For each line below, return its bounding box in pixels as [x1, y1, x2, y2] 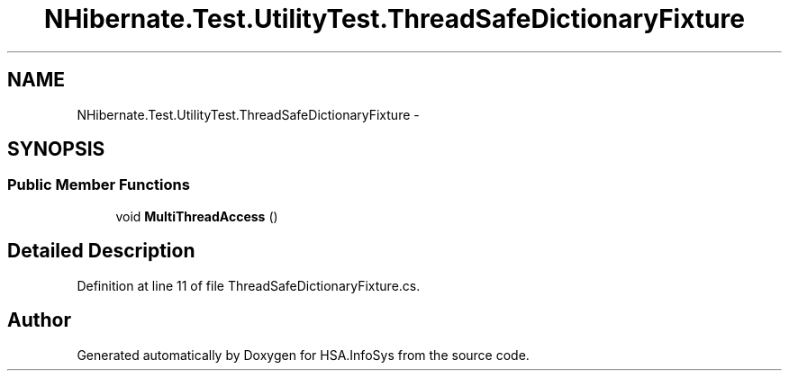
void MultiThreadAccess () [115, 208, 278, 224]
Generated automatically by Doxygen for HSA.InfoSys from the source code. [77, 346, 530, 363]
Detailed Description [7, 239, 195, 263]
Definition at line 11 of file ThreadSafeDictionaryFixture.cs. [77, 277, 421, 293]
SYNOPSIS [7, 138, 105, 161]
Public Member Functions [7, 175, 190, 194]
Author [7, 309, 71, 332]
